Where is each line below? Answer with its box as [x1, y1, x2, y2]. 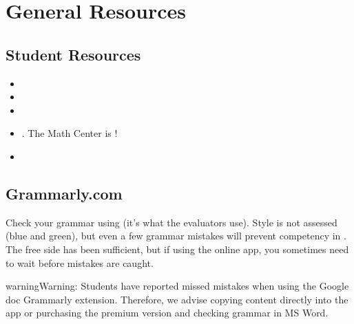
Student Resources [6, 43, 141, 65]
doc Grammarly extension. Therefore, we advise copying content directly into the [6, 292, 348, 306]
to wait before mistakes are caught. [6, 255, 154, 270]
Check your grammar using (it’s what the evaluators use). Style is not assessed [6, 215, 337, 229]
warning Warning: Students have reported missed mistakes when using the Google [6, 279, 349, 293]
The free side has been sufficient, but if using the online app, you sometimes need [6, 241, 349, 256]
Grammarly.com [6, 182, 123, 204]
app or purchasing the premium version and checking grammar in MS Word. [6, 305, 329, 320]
